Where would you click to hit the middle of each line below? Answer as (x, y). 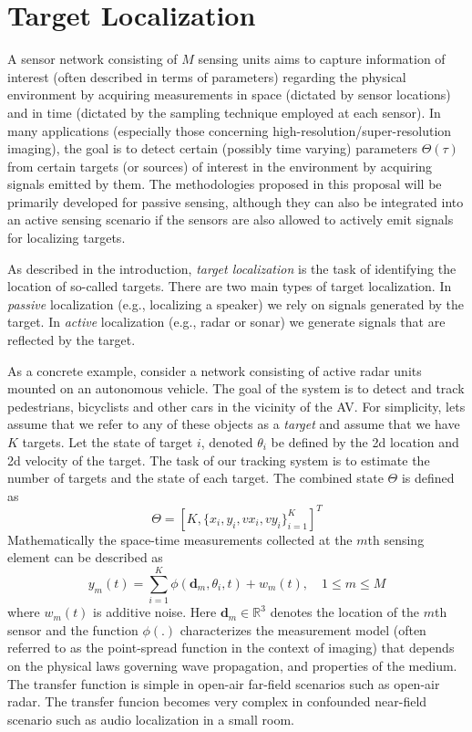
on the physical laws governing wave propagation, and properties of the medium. (232, 665)
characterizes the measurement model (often (303, 629)
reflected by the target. (72, 340)
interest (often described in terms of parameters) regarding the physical (207, 76)
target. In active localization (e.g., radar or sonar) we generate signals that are (226, 322)
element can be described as (85, 557)
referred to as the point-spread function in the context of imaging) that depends (231, 648)
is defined (428, 478)
